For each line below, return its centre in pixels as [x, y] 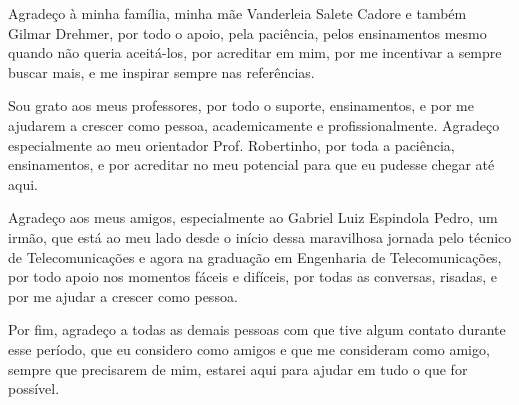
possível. [34, 388]
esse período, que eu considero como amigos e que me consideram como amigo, [249, 348]
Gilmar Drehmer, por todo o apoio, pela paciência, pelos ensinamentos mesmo [247, 32]
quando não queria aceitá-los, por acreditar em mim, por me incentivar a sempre [255, 52]
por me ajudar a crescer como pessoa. [123, 295]
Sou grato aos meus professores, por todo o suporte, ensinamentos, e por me [241, 105]
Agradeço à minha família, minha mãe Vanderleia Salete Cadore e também [237, 13]
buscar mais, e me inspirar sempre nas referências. [161, 71]
